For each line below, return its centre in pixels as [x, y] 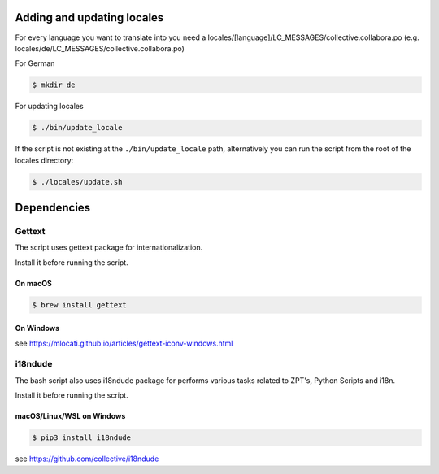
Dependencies [53, 208]
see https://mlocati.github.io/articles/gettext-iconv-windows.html [124, 343]
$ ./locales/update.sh [77, 182]
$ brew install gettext [80, 304]
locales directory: [44, 160]
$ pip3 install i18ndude [82, 438]
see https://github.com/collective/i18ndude [87, 459]
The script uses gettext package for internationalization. [109, 247]
